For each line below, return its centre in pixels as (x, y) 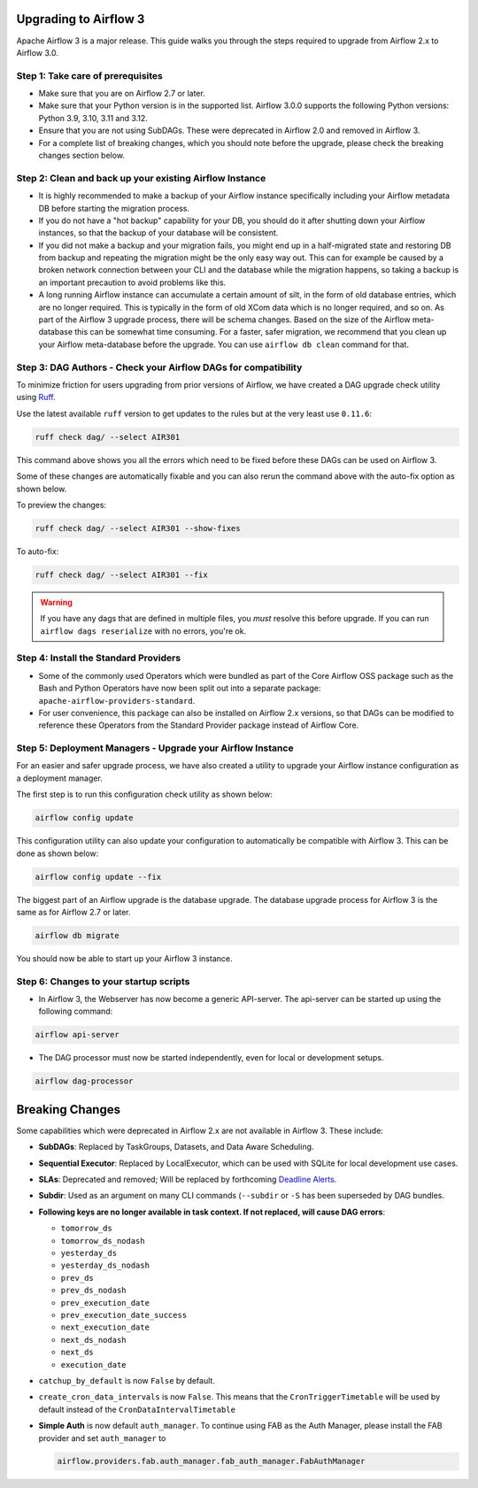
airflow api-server (77, 1035)
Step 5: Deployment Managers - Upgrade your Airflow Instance (155, 748)
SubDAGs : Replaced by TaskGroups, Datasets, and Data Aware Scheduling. (176, 1147)
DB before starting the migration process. (114, 208)
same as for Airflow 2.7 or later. (74, 912)
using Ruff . (36, 397)
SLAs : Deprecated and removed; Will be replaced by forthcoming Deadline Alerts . (188, 1180)
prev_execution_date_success (124, 1315)
